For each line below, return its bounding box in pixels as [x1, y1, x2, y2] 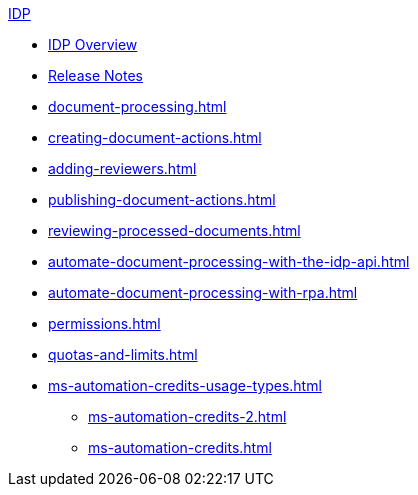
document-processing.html [48, 98, 227, 115]
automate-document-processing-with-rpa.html [48, 284, 358, 301]
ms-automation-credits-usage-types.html [48, 377, 322, 394]
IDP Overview [48, 36, 138, 53]
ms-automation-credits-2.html [88, 408, 287, 425]
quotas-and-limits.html [48, 346, 198, 363]
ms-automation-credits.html [88, 439, 272, 456]
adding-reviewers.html [48, 160, 197, 177]
